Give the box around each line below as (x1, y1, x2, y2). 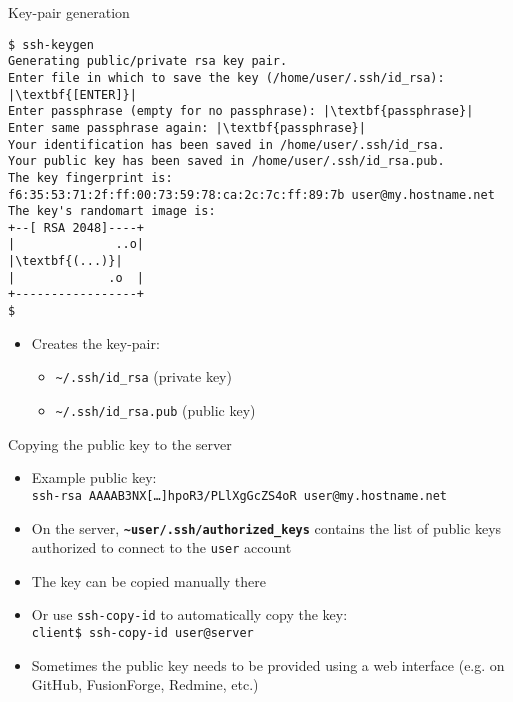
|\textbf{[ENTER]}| (8, 87, 137, 102)
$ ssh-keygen (8, 37, 94, 52)
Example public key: (31, 467, 157, 488)
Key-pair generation (8, 2, 130, 22)
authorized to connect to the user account (31, 537, 292, 558)
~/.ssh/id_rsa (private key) (55, 366, 232, 387)
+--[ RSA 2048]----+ (8, 220, 145, 235)
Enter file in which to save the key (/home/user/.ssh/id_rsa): (8, 70, 445, 85)
